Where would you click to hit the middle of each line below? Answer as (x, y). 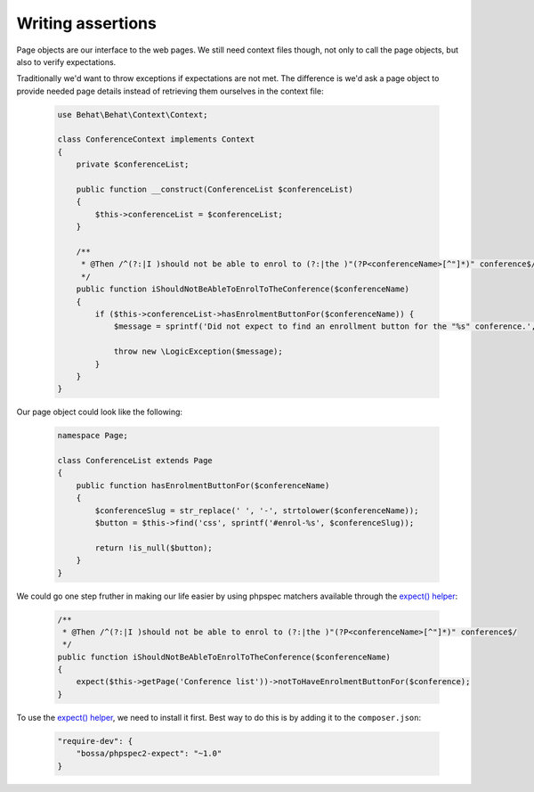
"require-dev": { (95, 741)
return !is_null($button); (154, 547)
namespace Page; (93, 436)
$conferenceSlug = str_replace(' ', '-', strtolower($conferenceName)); (257, 510)
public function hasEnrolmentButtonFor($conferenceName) (203, 485)
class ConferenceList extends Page (135, 461)
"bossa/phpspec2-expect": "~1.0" (149, 754)
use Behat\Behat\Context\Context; (133, 114)
